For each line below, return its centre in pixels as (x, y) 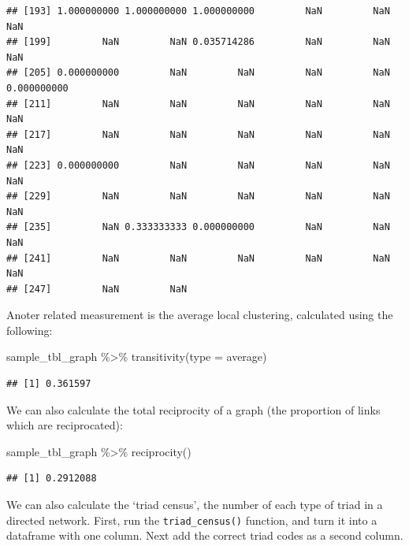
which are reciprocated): (65, 425)
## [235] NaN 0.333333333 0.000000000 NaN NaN (198, 227)
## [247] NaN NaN (97, 289)
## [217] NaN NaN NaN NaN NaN (198, 134)
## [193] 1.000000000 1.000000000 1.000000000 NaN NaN (198, 11)
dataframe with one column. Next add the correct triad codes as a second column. (205, 535)
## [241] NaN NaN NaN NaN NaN (198, 258)
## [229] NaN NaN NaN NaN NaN (198, 197)
